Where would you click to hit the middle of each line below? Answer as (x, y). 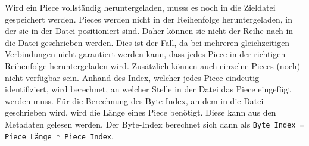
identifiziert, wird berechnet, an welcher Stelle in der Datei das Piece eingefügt (148, 89)
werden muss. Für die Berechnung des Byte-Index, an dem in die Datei (134, 100)
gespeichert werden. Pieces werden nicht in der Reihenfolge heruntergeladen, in (149, 19)
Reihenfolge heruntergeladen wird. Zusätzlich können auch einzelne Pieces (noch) (153, 65)
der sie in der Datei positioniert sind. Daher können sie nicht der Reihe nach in (149, 31)
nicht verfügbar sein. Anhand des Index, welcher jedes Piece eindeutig (132, 77)
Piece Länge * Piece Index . (59, 136)
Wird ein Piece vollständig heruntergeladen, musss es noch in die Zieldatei (140, 7)
